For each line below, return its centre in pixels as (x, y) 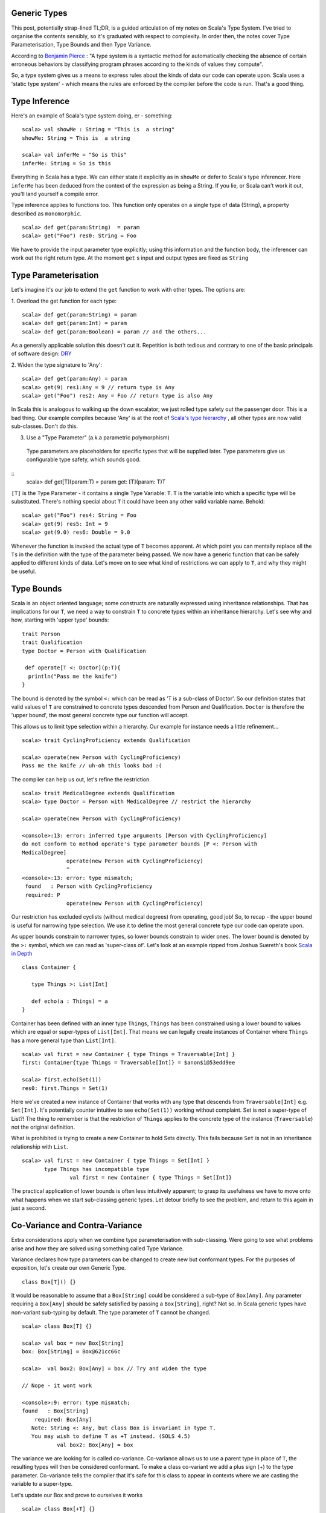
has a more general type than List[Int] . (63, 1040)
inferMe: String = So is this (67, 163)
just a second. (29, 1208)
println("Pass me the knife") (73, 676)
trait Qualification (52, 642)
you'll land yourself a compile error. (55, 194)
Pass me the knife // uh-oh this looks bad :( (92, 766)
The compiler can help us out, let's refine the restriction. (81, 779)
